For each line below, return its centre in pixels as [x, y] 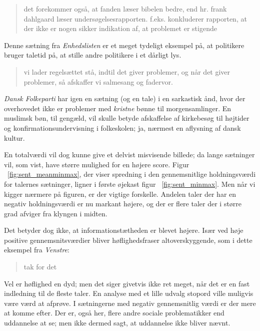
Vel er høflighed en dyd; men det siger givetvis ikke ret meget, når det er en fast [127, 283]
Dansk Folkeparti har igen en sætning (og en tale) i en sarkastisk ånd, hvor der [125, 98]
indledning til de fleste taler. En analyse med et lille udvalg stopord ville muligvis [129, 293]
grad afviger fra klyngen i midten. [56, 213]
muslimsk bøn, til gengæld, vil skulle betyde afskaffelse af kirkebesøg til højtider [127, 118]
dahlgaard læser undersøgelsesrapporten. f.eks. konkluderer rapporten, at [135, 18]
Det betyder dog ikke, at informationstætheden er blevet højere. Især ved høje [124, 230]
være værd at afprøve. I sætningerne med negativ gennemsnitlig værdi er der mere [130, 303]
